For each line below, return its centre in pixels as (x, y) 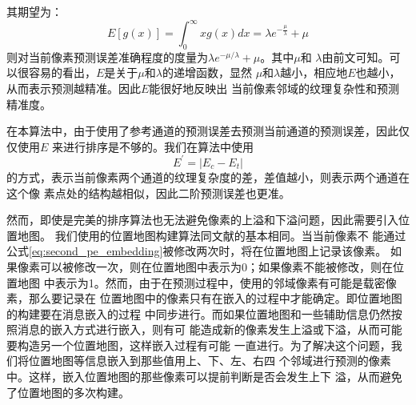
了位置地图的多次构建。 (68, 392)
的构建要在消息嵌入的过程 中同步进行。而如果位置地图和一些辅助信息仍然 (199, 313)
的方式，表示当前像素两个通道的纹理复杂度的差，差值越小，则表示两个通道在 (208, 176)
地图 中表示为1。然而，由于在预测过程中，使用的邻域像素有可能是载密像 (207, 282)
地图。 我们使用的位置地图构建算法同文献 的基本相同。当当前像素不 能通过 (212, 235)
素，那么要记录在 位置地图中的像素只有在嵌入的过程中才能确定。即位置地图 (204, 298)
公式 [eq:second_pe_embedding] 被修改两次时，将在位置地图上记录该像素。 (197, 251)
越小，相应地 (314, 72)
